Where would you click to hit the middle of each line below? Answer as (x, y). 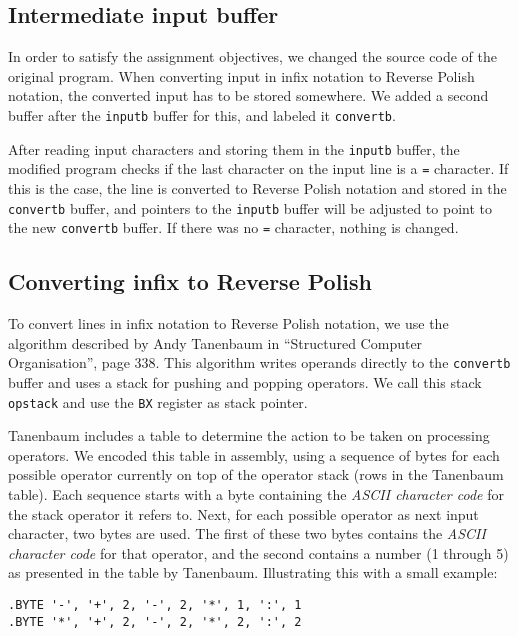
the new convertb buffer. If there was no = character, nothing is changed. (233, 227)
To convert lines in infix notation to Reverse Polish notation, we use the (228, 323)
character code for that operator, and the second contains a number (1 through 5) (258, 552)
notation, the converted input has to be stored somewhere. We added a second (248, 95)
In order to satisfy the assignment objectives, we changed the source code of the (252, 56)
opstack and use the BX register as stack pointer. (158, 401)
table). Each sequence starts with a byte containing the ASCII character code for (256, 493)
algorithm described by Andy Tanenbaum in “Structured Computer (215, 342)
